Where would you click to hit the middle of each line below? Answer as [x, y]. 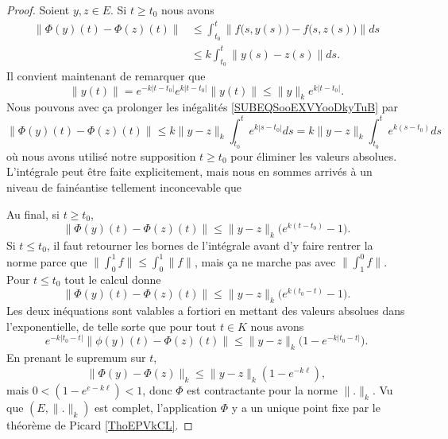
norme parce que [47, 261]
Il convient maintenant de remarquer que [106, 76]
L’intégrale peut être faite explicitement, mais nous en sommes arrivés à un [189, 171]
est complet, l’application [156, 407]
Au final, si [33, 214]
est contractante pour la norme [262, 389]
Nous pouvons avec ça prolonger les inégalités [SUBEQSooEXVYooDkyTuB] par [202, 107]
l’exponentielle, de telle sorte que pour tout [112, 326]
